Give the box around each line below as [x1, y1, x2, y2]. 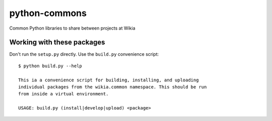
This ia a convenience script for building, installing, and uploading [18, 77, 199, 83]
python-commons [9, 8, 87, 19]
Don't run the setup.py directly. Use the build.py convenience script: [9, 51, 159, 57]
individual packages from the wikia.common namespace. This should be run [18, 84, 207, 90]
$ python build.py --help [18, 63, 83, 69]
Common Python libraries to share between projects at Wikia [9, 25, 135, 31]
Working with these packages [9, 38, 105, 47]
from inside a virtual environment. [18, 91, 109, 97]
